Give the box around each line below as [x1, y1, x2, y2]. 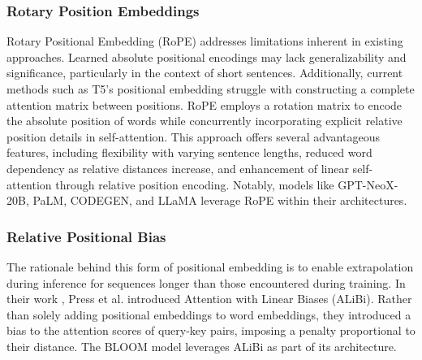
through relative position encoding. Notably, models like [55, 176, 334, 193]
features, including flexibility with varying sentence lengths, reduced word [6, 144, 372, 161]
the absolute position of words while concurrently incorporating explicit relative [6, 112, 403, 129]
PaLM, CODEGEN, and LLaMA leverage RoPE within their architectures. [32, 192, 407, 209]
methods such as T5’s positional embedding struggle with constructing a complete [6, 80, 415, 97]
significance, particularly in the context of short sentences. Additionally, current [6, 64, 403, 81]
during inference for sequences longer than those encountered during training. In [6, 274, 406, 291]
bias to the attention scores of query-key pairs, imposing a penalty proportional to [6, 322, 416, 339]
